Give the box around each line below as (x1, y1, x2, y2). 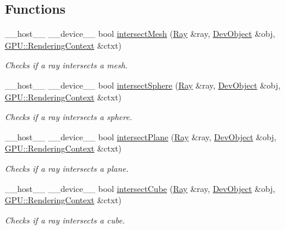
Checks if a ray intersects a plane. (5, 162, 129, 174)
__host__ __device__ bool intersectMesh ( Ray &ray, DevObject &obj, (5, 27, 275, 40)
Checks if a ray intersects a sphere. (5, 111, 132, 123)
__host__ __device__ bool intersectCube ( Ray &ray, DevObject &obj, (5, 182, 275, 194)
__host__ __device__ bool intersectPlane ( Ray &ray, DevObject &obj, (5, 130, 277, 143)
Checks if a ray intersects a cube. (5, 213, 125, 226)
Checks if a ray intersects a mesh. (5, 59, 128, 71)
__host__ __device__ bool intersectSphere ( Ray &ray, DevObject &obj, (5, 78, 281, 91)
